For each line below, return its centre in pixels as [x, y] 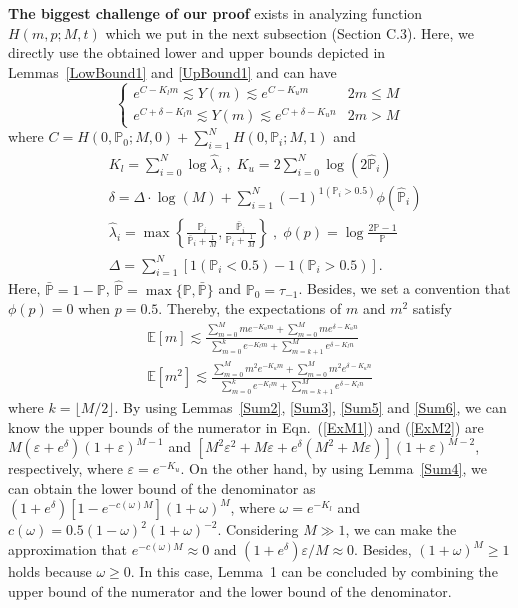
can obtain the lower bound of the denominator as [162, 487]
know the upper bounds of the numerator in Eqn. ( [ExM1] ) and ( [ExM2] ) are [246, 426]
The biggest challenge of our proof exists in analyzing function [215, 13]
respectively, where [65, 468]
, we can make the [401, 529]
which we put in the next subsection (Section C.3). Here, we [289, 32]
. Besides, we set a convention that [404, 288]
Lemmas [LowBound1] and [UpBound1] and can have [172, 71]
